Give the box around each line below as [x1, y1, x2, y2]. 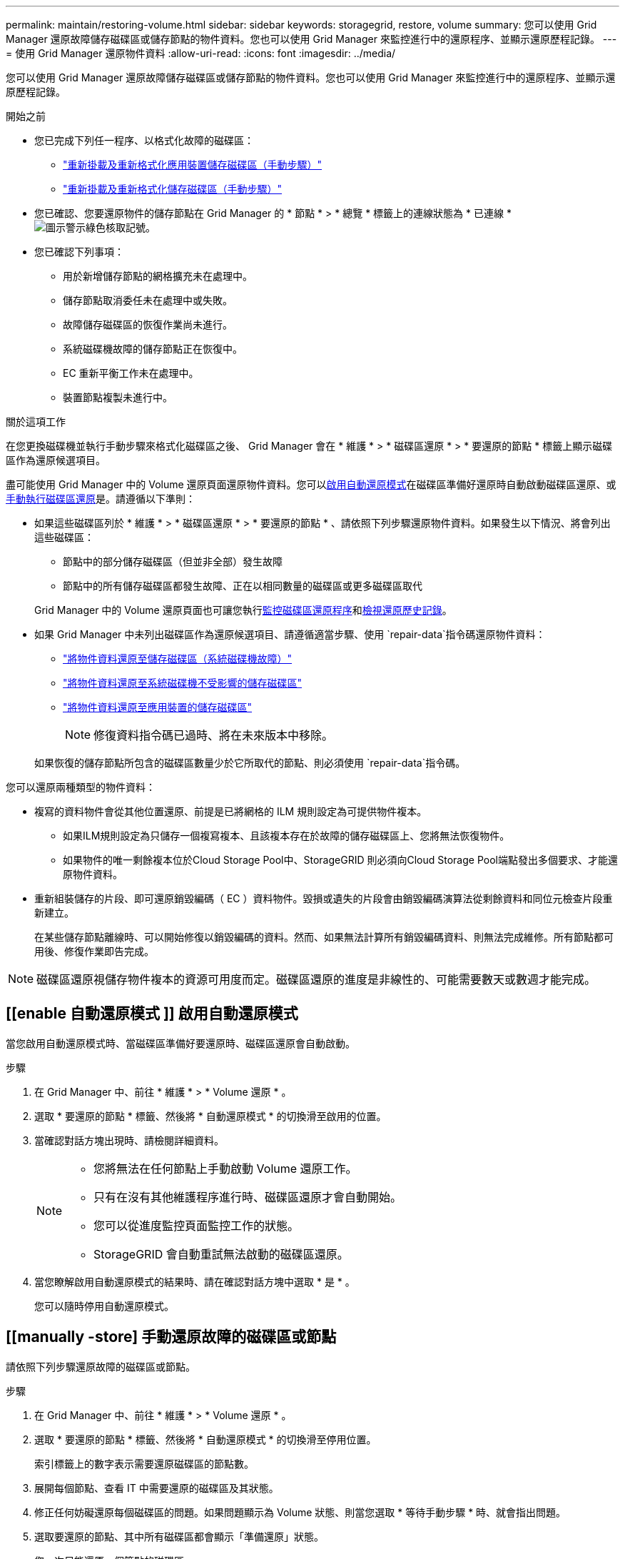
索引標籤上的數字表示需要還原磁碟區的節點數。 [34, 1457, 254, 1470]
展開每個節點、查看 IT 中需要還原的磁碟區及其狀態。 [34, 1481, 279, 1494]
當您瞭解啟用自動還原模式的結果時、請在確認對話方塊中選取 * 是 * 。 [34, 1275, 355, 1288]
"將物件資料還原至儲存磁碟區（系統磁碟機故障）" [63, 652, 293, 665]
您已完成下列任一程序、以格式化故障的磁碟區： [34, 134, 254, 146]
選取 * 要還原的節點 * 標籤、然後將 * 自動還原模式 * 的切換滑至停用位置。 [34, 1433, 377, 1446]
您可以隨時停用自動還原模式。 [34, 1299, 174, 1312]
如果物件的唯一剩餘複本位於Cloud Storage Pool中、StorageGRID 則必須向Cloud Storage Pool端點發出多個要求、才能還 [63, 854, 618, 866]
